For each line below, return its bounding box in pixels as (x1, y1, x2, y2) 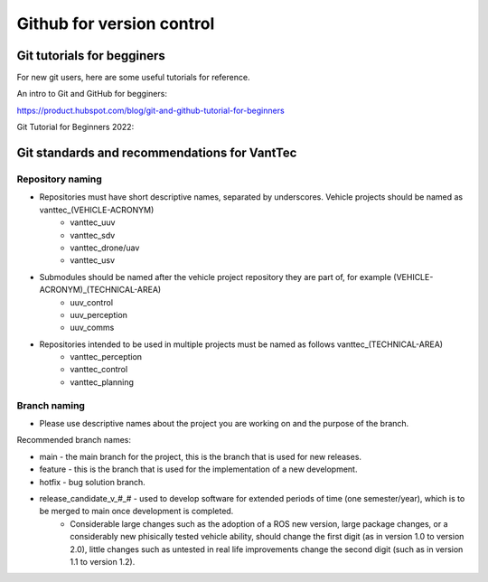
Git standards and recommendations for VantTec (16, 145, 297, 161)
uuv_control (70, 296, 113, 307)
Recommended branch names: (16, 435, 131, 446)
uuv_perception (70, 309, 128, 320)
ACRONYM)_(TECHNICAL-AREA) (39, 285, 162, 296)
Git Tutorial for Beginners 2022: (16, 122, 135, 133)
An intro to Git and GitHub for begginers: (16, 89, 167, 99)
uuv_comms (70, 322, 115, 333)
